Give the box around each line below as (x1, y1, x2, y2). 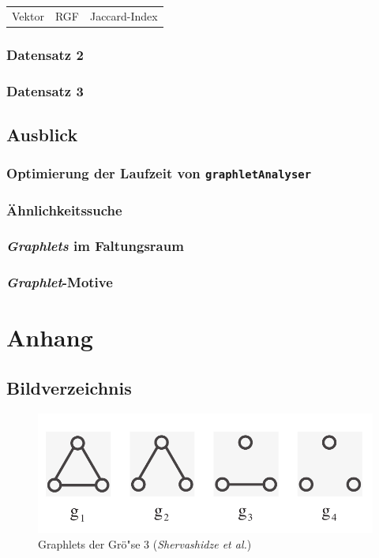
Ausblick (6, 122, 78, 146)
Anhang (6, 321, 93, 354)
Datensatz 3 (6, 81, 84, 100)
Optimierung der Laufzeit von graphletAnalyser (6, 163, 312, 183)
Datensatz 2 (6, 44, 84, 64)
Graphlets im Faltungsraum (6, 236, 184, 256)
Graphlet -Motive (6, 272, 113, 292)
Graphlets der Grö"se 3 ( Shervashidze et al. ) (38, 535, 252, 552)
